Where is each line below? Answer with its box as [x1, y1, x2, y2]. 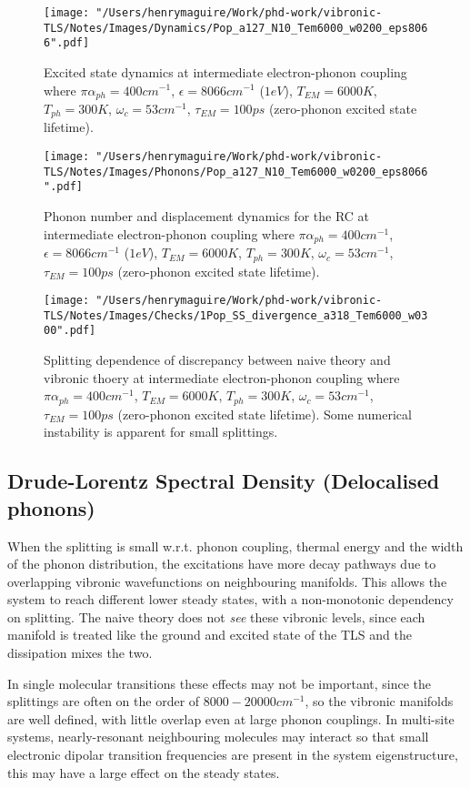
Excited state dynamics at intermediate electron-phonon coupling [44, 62, 407, 81]
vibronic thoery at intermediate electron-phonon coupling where [44, 368, 400, 387]
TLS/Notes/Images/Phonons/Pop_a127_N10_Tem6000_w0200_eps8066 [44, 165, 428, 178]
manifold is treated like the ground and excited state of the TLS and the [7, 625, 412, 644]
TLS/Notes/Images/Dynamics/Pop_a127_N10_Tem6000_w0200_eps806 [44, 21, 428, 35]
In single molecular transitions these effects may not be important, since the [7, 673, 432, 692]
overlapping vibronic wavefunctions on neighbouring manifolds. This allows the [7, 571, 447, 591]
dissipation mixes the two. [7, 643, 153, 662]
